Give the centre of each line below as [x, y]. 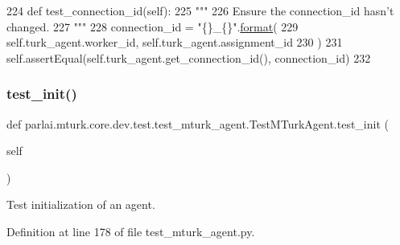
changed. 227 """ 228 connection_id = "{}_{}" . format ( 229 [153, 26]
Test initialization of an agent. [81, 204]
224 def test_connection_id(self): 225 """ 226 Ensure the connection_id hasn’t [200, 10]
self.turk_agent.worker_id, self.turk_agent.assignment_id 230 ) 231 [175, 42]
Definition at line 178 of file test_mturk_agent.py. [131, 231]
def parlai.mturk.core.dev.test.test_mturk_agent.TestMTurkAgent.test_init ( [198, 123]
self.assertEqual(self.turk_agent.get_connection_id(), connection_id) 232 [189, 57]
